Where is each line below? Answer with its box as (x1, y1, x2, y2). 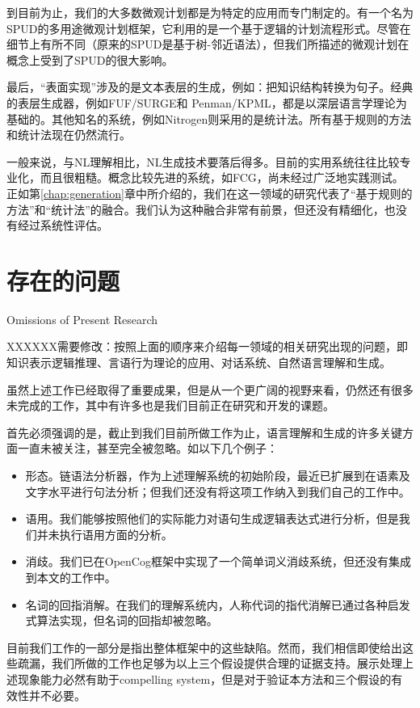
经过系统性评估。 (17, 217, 108, 234)
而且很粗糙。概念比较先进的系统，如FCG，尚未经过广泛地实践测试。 (40, 169, 404, 186)
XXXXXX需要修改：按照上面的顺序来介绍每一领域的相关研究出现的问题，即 (6, 338, 408, 355)
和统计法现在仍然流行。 (6, 126, 131, 143)
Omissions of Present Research (6, 310, 158, 327)
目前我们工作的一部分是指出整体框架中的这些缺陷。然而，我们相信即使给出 (6, 638, 402, 655)
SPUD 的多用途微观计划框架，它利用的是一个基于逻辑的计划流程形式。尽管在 (6, 19, 411, 36)
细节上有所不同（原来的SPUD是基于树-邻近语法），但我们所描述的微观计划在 (6, 36, 409, 53)
